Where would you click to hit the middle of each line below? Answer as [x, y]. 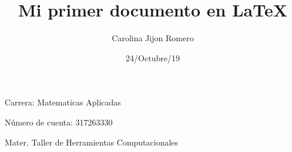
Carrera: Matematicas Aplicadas [63, 102]
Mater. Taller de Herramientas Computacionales [92, 142]
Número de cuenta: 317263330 [59, 122]
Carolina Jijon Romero [153, 38]
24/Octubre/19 [153, 57]
